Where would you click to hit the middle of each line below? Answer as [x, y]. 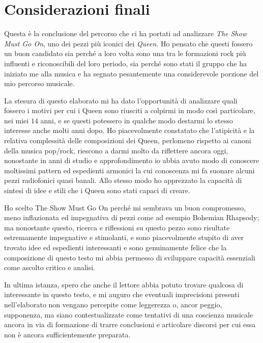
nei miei [17, 120]
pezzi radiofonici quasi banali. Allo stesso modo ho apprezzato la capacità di [123, 180]
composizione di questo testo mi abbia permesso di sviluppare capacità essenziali [130, 257]
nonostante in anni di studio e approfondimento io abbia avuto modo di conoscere [132, 160]
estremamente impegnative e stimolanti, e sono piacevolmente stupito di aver [124, 237]
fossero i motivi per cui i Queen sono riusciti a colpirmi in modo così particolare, [130, 110]
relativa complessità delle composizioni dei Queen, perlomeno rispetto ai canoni [128, 140]
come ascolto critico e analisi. [50, 267]
